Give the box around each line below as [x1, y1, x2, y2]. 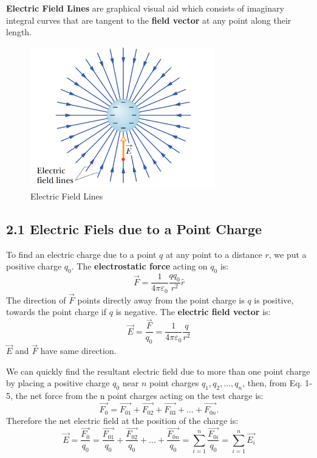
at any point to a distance [165, 248, 262, 260]
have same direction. [40, 344, 117, 357]
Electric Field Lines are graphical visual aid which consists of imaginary [6, 2, 284, 14]
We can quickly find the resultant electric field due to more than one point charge [6, 364, 310, 377]
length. [6, 26, 32, 38]
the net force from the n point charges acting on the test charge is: [15, 389, 264, 402]
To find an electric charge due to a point [6, 248, 157, 260]
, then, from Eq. [242, 376, 302, 389]
